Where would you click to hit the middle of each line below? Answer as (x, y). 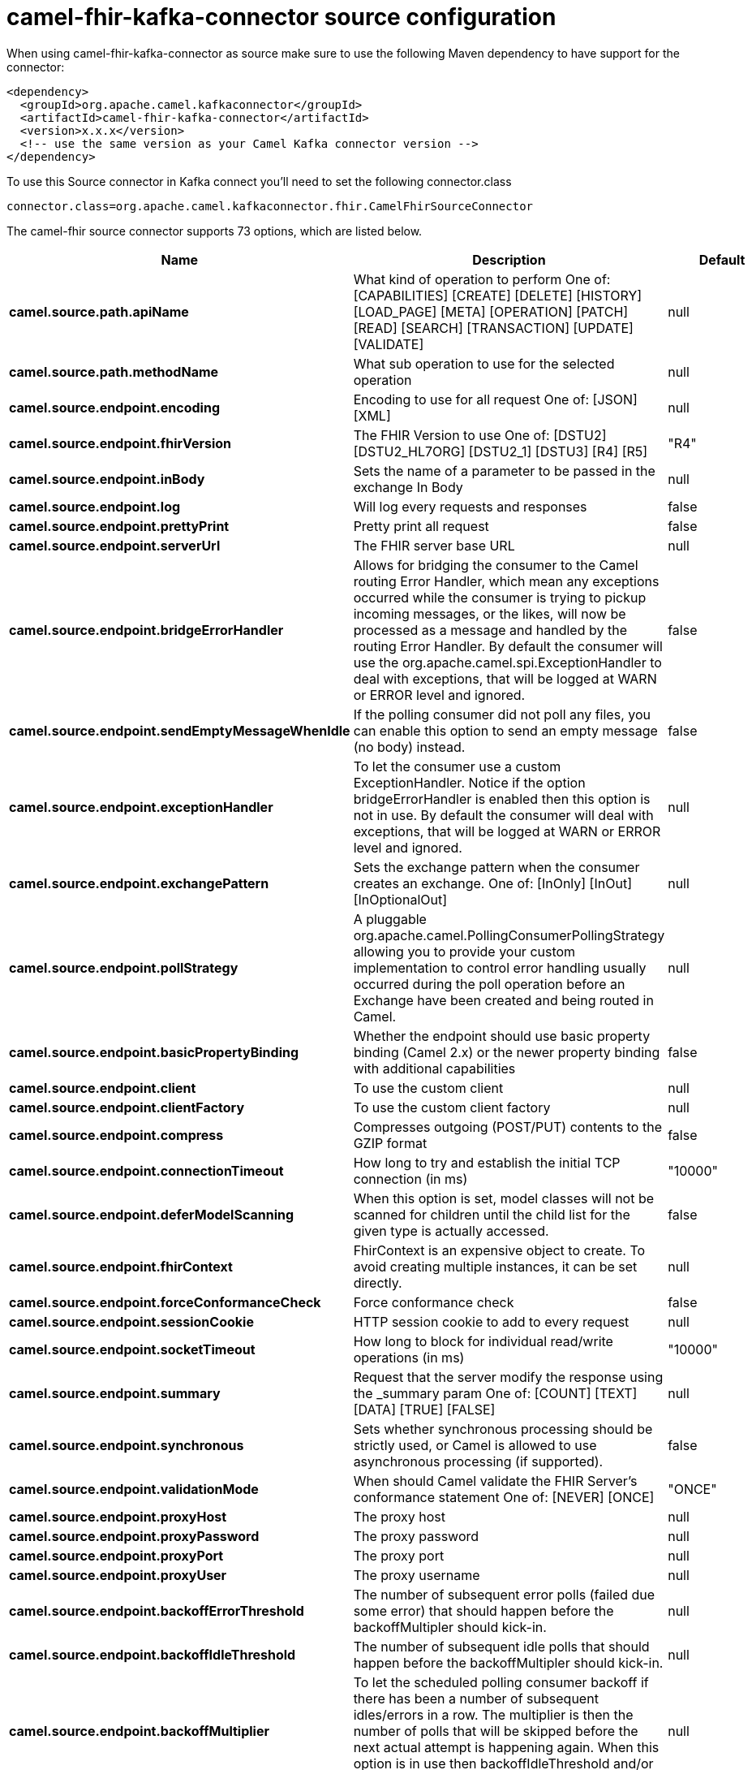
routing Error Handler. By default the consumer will (508, 646)
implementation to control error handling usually (500, 967)
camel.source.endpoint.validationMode (134, 1489)
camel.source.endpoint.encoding (115, 407)
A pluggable (390, 919)
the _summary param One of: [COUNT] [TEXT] (495, 1393)
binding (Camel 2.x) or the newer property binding (507, 1052)
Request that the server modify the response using (508, 1377)
